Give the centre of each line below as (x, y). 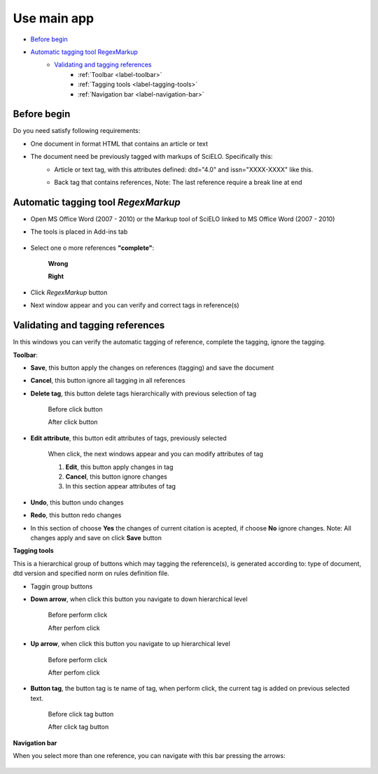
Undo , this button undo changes (77, 502)
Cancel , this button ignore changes (116, 477)
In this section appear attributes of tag (121, 486)
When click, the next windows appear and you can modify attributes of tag (156, 454)
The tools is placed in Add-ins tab (79, 232)
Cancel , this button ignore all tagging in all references (108, 381)
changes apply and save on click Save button (96, 537)
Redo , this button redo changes (76, 515)
